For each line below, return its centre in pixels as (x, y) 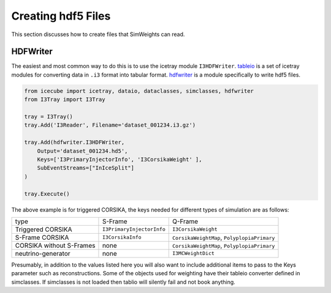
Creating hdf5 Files (61, 16)
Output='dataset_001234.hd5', (82, 151)
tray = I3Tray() (49, 117)
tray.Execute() (47, 194)
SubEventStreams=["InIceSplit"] (86, 168)
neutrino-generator (43, 253)
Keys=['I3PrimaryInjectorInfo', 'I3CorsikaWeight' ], (120, 159)
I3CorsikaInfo (122, 238)
